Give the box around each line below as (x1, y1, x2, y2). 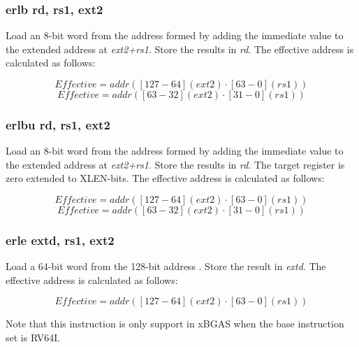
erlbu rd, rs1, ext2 (6, 115, 110, 133)
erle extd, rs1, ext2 (6, 231, 115, 248)
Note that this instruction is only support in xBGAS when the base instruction (6, 316, 344, 331)
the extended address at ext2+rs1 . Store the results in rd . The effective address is (6, 41, 354, 56)
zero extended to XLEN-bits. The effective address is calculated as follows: (6, 171, 325, 185)
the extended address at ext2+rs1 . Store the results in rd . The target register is (6, 157, 345, 171)
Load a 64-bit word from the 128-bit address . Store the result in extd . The (6, 259, 326, 274)
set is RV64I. (6, 330, 61, 344)
